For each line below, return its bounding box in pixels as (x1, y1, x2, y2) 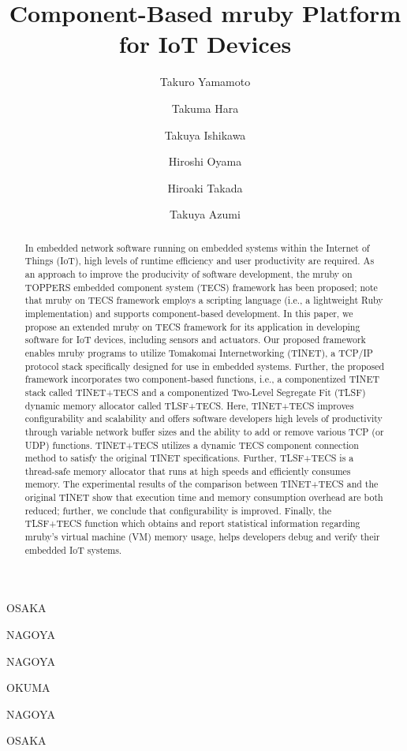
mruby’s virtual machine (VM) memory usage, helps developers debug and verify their (24, 530, 380, 544)
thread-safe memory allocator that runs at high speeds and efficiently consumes (24, 464, 351, 477)
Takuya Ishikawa (164, 126, 246, 143)
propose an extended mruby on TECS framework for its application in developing (24, 319, 360, 333)
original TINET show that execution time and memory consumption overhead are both (24, 491, 383, 504)
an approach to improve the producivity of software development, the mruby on (24, 267, 353, 280)
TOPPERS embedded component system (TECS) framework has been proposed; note (24, 280, 378, 293)
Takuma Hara (171, 99, 239, 116)
